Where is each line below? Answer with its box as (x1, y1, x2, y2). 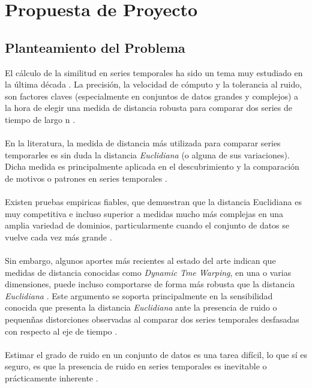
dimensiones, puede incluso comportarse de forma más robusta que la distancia (5, 278, 295, 290)
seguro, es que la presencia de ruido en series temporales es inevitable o (5, 360, 267, 372)
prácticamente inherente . (5, 372, 98, 384)
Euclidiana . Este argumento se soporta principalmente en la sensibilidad (5, 289, 273, 302)
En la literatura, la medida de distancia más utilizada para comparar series (5, 137, 281, 149)
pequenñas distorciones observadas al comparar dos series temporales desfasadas (5, 313, 299, 326)
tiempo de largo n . (5, 113, 76, 125)
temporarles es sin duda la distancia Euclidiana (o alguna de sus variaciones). (5, 148, 290, 161)
